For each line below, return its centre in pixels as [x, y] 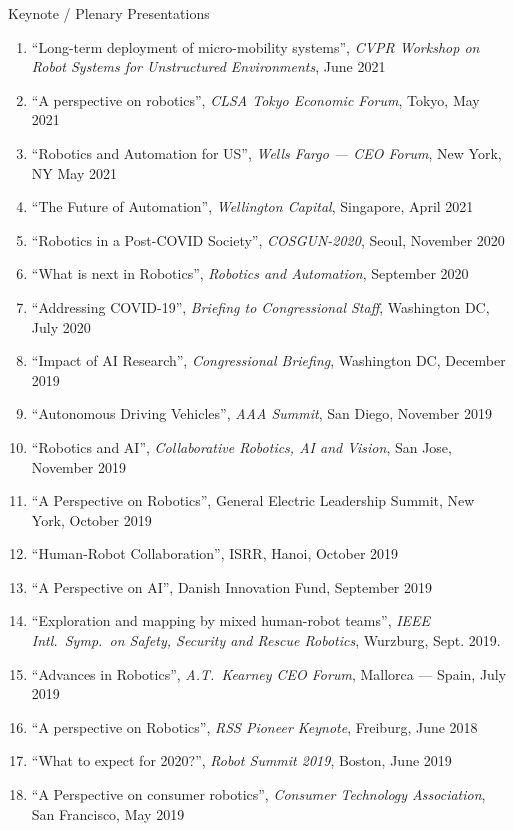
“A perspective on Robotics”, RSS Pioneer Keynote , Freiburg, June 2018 [254, 726]
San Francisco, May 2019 [108, 813]
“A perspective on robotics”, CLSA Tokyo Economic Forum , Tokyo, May [255, 99]
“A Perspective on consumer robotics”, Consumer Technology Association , [258, 794]
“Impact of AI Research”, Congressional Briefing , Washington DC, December [268, 360]
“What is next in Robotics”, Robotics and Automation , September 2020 [250, 273]
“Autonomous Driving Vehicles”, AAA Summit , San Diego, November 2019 [261, 413]
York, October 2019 [91, 519]
